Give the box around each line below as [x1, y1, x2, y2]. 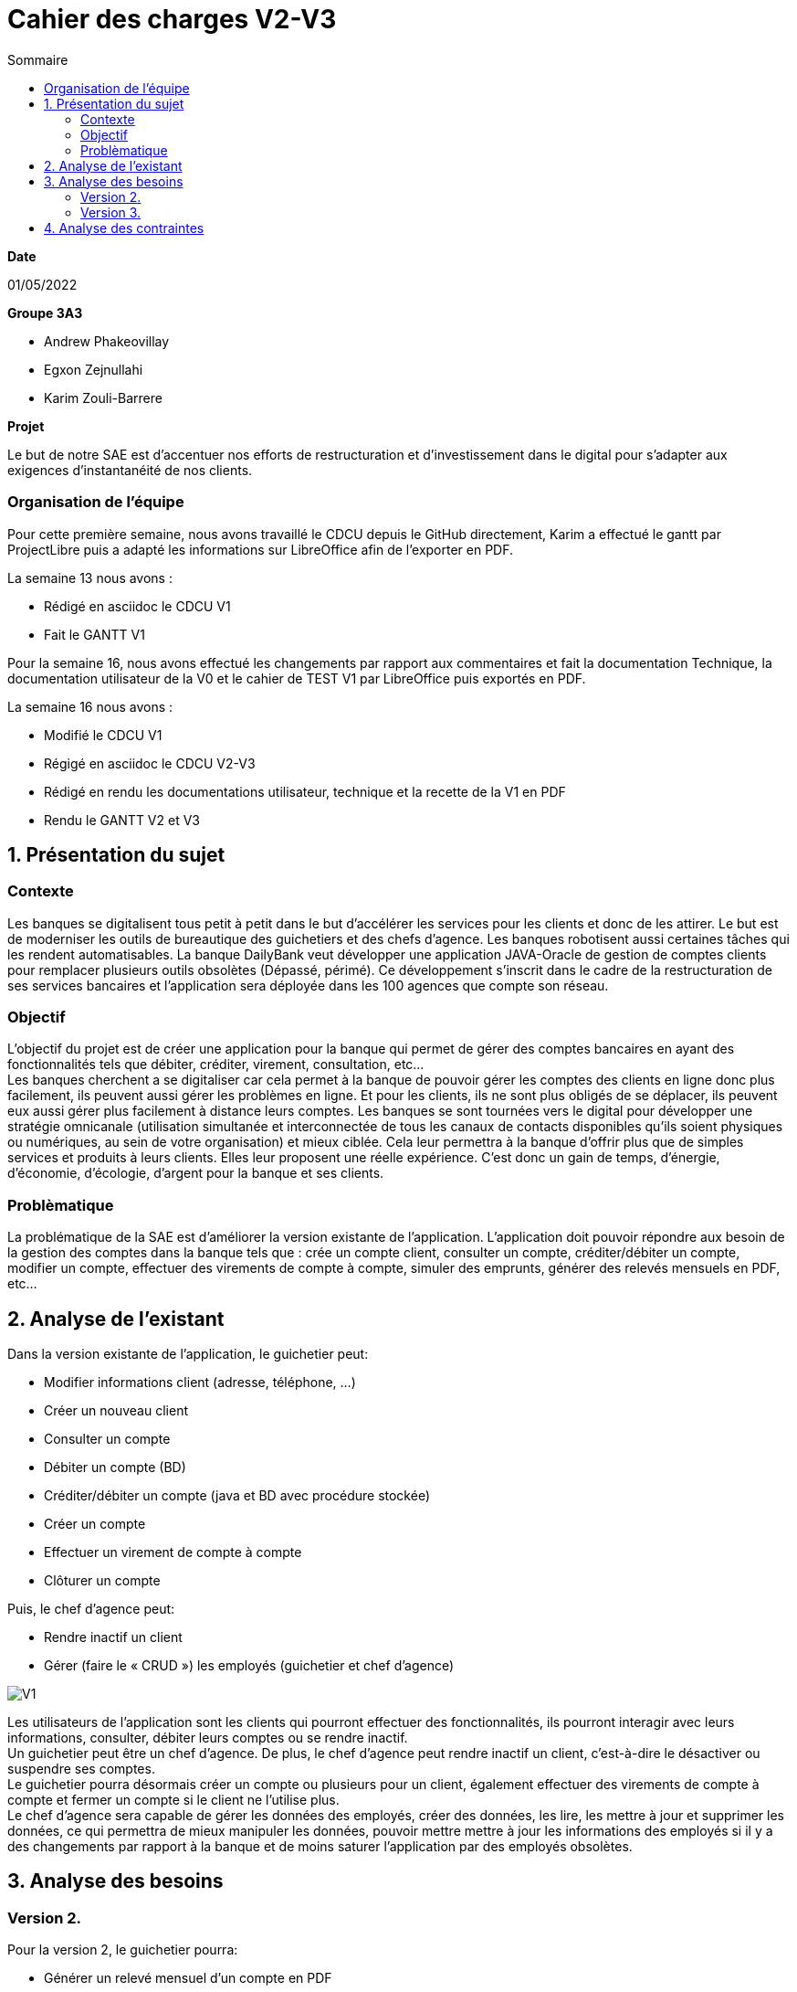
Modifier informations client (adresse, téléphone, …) [44, 1374, 356, 1391]
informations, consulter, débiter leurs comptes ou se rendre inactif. [7, 1730, 408, 1746]
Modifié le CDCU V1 [44, 726, 163, 743]
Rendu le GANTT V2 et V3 [44, 811, 200, 828]
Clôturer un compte [44, 1573, 161, 1589]
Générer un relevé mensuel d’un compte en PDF [44, 1970, 332, 1987]
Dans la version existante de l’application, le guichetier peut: [7, 1346, 369, 1362]
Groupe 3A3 [7, 304, 83, 321]
